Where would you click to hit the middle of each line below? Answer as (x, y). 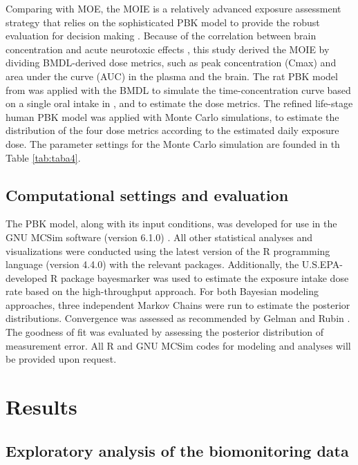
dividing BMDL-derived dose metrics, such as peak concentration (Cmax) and (171, 63)
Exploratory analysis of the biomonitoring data (177, 450)
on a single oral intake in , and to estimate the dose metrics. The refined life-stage (179, 103)
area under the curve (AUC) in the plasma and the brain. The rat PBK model (172, 76)
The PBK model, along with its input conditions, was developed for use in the (171, 224)
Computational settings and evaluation (147, 194)
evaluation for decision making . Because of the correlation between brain (161, 36)
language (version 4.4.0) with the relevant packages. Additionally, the (152, 264)
